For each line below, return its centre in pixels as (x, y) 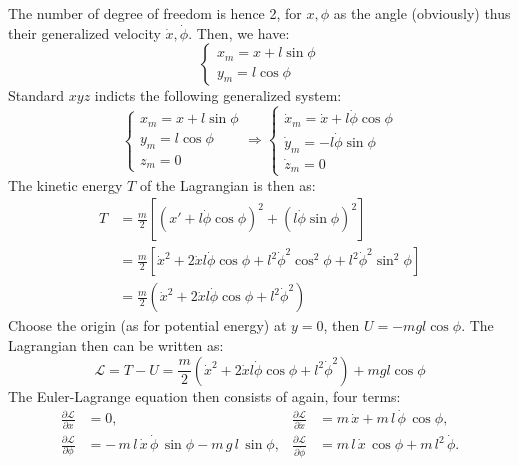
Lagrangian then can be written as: (116, 345)
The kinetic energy (65, 184)
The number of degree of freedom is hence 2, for (155, 13)
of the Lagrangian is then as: (227, 184)
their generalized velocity (84, 32)
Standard (36, 95)
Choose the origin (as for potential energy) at (147, 325)
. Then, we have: (239, 32)
